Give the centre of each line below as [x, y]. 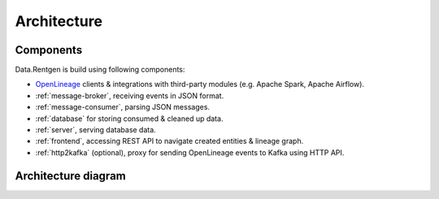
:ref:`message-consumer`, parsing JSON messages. [123, 107]
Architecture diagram [70, 176]
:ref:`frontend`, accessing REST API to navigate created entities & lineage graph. [170, 141]
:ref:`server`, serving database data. [96, 130]
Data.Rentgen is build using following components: [100, 70]
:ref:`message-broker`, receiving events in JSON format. [130, 95]
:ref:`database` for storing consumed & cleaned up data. [129, 119]
